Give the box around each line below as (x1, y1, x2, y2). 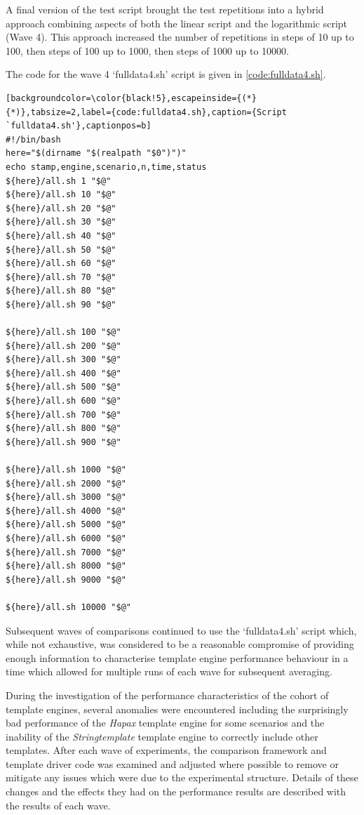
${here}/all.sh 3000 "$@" (6, 492, 126, 503)
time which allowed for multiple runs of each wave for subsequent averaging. (6, 664, 332, 679)
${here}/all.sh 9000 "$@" (6, 574, 126, 585)
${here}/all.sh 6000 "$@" (6, 533, 126, 543)
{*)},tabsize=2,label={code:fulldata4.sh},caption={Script (6, 107, 287, 117)
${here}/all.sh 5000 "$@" (6, 519, 126, 530)
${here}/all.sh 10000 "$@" (6, 602, 131, 612)
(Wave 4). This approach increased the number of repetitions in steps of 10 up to (6, 29, 354, 44)
